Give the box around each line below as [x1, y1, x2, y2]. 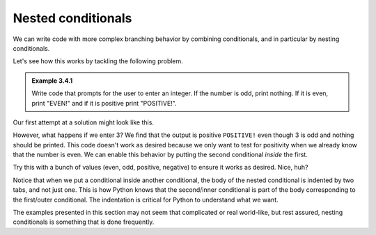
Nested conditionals [13, 10, 132, 26]
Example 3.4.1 [31, 76, 73, 85]
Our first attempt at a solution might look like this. [13, 118, 155, 127]
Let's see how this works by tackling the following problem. [13, 57, 184, 65]
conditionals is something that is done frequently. [13, 218, 155, 226]
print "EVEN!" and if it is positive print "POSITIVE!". [31, 99, 177, 107]
